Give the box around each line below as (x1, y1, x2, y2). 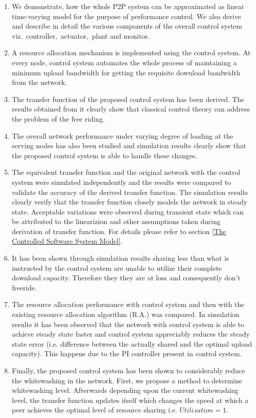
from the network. (12, 77, 67, 87)
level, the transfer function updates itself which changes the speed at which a (12, 394, 248, 405)
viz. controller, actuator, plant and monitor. (12, 30, 150, 41)
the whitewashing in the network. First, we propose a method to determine (12, 375, 242, 385)
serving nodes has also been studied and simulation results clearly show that (12, 140, 246, 151)
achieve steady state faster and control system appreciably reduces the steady (12, 329, 250, 339)
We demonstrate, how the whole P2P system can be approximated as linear (12, 1, 244, 11)
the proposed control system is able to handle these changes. (12, 150, 197, 160)
